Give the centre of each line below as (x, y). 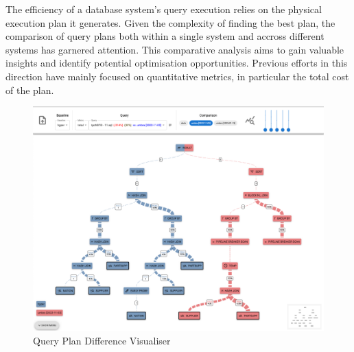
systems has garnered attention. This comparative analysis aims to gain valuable (175, 49)
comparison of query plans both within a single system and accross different (165, 36)
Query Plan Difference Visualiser (102, 340)
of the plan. (30, 90)
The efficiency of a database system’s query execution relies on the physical (164, 9)
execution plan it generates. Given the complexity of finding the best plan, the (170, 22)
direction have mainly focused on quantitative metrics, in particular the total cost (177, 76)
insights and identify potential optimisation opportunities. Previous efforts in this (177, 63)
